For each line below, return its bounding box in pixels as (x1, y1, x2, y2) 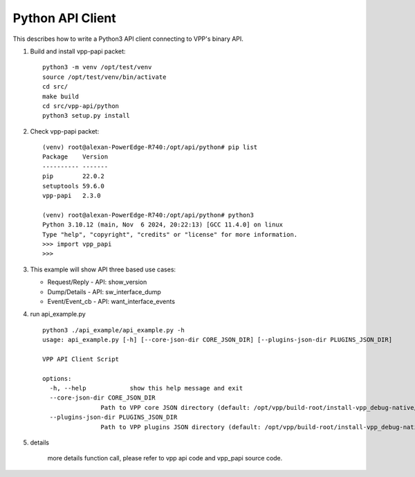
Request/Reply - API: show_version (47, 278, 147, 287)
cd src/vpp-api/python (42, 102, 120, 110)
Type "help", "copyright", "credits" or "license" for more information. (42, 231, 298, 238)
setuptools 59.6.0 (42, 182, 105, 190)
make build (42, 92, 80, 100)
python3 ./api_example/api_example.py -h (42, 326, 185, 334)
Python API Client (12, 10, 117, 26)
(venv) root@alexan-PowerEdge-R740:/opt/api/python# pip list (42, 143, 258, 152)
